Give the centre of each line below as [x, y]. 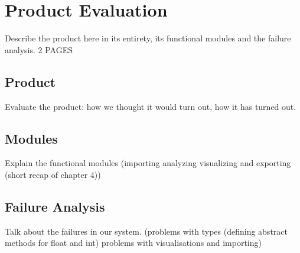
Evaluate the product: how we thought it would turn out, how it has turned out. [151, 106]
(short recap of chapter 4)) [53, 174]
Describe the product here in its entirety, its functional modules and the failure [148, 38]
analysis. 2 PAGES [39, 49]
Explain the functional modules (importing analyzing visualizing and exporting [148, 163]
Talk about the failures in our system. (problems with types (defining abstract [146, 231]
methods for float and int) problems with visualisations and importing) [133, 243]
